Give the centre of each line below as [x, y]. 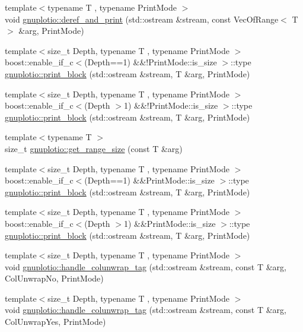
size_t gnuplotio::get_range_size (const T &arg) [94, 148]
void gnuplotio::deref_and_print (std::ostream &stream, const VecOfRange [142, 19]
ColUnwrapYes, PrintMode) [55, 322]
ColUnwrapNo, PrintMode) [54, 278]
